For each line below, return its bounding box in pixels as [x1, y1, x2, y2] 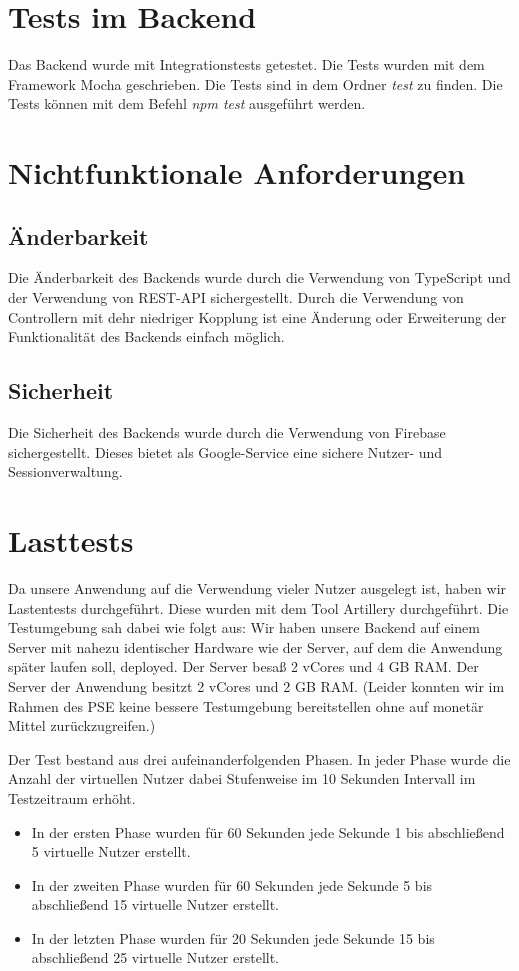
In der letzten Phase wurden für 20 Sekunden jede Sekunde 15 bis [31, 927, 435, 948]
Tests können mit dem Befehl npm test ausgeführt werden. [8, 93, 366, 114]
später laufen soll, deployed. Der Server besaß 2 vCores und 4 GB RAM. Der [8, 656, 479, 677]
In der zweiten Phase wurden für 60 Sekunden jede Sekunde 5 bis [31, 874, 433, 895]
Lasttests [8, 520, 134, 561]
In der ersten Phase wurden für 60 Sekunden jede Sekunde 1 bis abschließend [31, 821, 505, 842]
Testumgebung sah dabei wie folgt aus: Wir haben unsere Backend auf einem [8, 617, 480, 638]
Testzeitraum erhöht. [8, 787, 136, 808]
